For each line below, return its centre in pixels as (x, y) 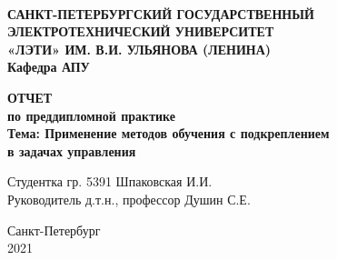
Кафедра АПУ (49, 67)
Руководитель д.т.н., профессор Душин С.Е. (129, 199)
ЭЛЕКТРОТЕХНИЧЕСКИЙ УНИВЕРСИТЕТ (141, 31)
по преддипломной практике (92, 115)
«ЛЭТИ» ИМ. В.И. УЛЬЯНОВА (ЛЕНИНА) (139, 49)
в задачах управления (72, 150)
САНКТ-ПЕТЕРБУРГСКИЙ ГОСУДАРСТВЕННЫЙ (161, 13)
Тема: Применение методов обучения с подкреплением (168, 133)
